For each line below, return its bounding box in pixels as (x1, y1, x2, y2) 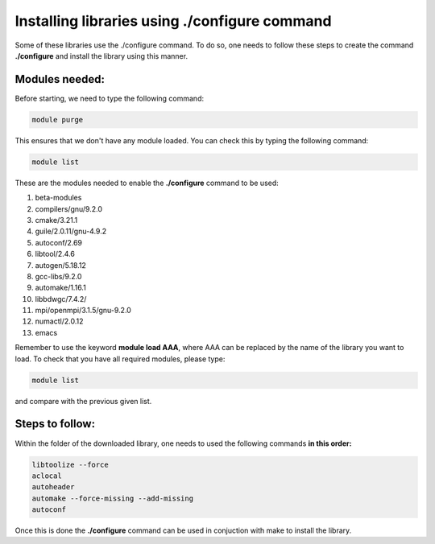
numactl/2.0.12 (35, 316, 84, 326)
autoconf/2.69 (35, 237, 83, 247)
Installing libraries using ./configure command (14, 12, 332, 30)
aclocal (31, 471, 62, 480)
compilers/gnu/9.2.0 (35, 204, 102, 213)
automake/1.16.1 (35, 282, 86, 293)
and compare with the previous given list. (14, 396, 152, 406)
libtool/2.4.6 (35, 249, 76, 259)
